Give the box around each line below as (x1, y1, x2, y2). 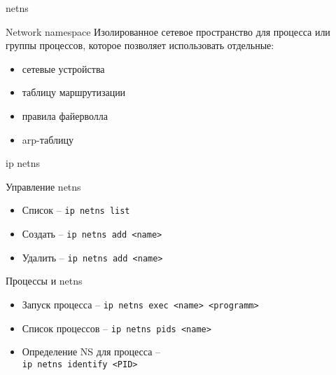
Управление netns (6, 179, 81, 193)
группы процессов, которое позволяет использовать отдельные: (6, 38, 274, 53)
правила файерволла (22, 108, 108, 123)
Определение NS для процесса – (22, 344, 161, 359)
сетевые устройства (22, 61, 105, 76)
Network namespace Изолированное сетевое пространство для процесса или (6, 24, 330, 39)
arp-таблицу (22, 132, 73, 146)
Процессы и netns (6, 273, 83, 288)
